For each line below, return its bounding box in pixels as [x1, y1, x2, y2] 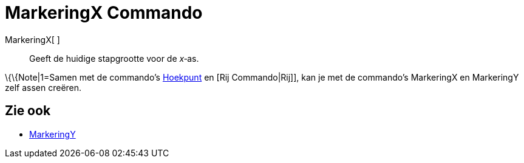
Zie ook [5, 103, 51, 119]
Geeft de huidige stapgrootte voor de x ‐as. [29, 53, 199, 64]
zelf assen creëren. [5, 82, 82, 93]
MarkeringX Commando [5, 2, 203, 23]
